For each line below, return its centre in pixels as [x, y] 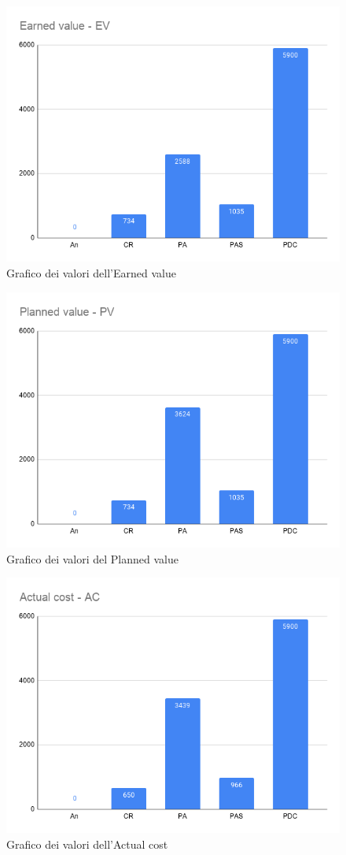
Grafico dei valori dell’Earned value [91, 272]
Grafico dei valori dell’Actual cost [87, 844]
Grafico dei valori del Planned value [92, 558]
